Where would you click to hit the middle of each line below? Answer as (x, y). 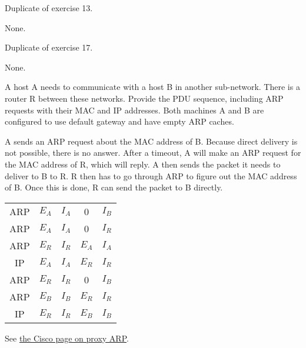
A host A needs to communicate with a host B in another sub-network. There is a (152, 87)
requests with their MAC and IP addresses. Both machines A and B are (134, 110)
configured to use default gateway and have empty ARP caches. (119, 121)
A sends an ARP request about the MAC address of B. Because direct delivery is (151, 141)
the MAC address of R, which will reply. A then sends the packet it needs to (143, 164)
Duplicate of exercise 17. (49, 47)
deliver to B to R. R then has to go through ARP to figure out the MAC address (151, 175)
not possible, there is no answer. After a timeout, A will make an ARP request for (153, 153)
